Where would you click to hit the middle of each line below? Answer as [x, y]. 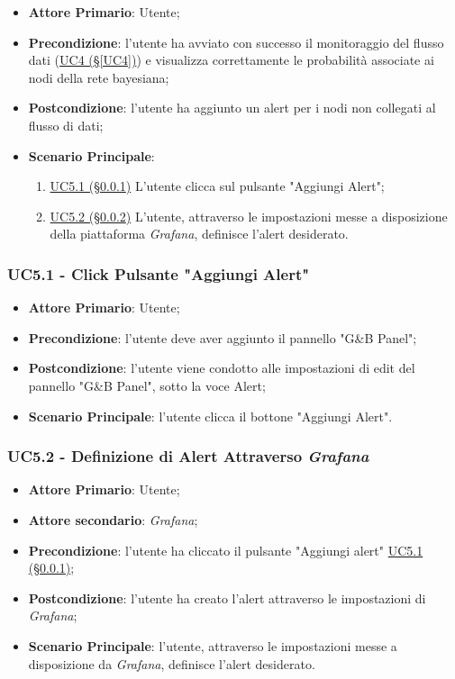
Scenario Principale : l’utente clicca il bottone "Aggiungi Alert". [210, 416]
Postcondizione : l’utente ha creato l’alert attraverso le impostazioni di [227, 598]
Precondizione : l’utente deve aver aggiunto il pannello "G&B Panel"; [223, 337]
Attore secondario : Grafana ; [113, 519]
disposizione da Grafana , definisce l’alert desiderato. [172, 663]
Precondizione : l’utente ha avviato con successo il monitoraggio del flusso [236, 42]
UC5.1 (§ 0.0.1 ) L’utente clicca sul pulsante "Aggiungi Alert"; [217, 186]
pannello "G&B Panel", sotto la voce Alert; [147, 385]
